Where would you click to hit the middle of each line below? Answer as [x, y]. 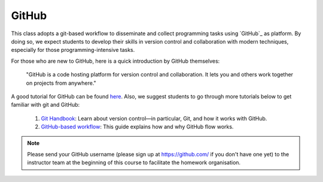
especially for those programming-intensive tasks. [73, 50]
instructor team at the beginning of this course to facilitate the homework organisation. [134, 163]
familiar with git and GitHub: [45, 105]
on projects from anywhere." [61, 83]
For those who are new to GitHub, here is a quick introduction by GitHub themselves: [115, 61]
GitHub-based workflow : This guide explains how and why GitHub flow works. [137, 127]
